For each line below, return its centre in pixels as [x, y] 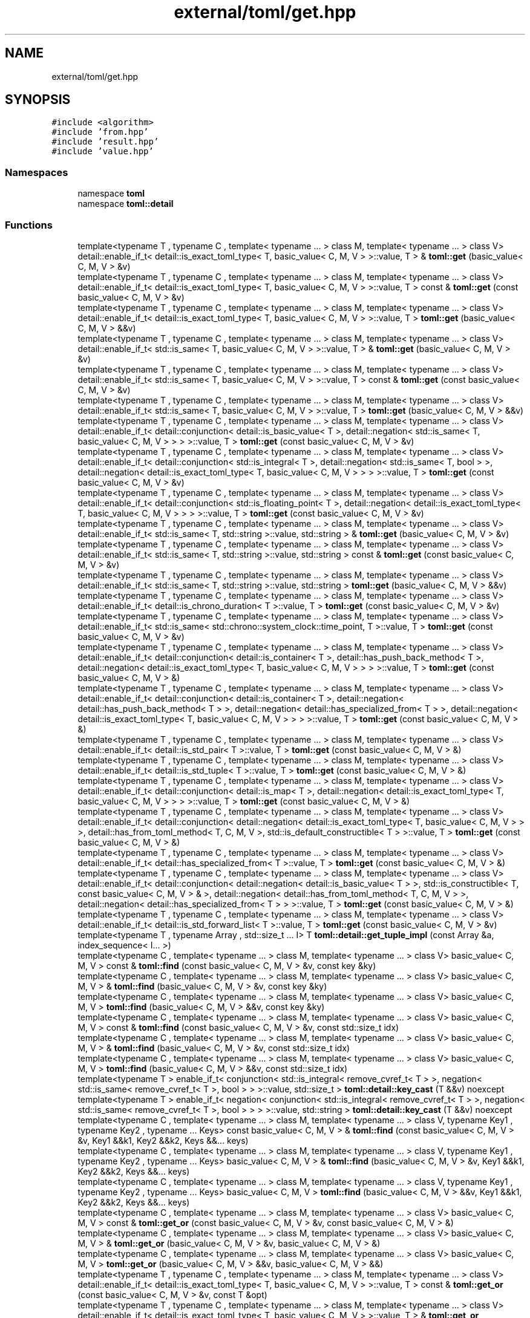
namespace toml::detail [126, 204]
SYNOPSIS [38, 100]
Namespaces [37, 172]
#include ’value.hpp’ [103, 152]
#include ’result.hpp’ [105, 142]
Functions [29, 225]
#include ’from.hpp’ [100, 132]
